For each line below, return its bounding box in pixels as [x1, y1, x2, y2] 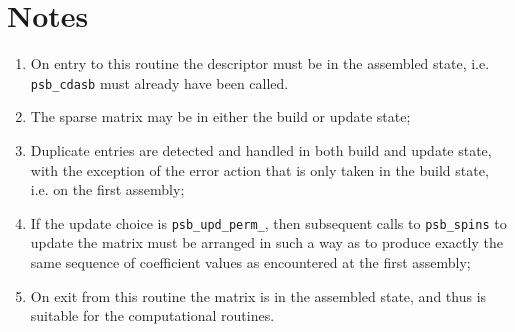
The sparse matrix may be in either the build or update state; [30, 106, 411, 127]
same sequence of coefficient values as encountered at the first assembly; [30, 252, 471, 272]
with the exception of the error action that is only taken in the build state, [30, 159, 489, 180]
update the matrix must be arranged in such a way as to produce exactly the [30, 232, 503, 253]
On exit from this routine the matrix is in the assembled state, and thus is [30, 285, 487, 306]
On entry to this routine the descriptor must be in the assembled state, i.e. [30, 53, 490, 74]
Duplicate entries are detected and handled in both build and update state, [30, 139, 492, 160]
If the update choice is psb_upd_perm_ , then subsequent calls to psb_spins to [30, 212, 507, 233]
